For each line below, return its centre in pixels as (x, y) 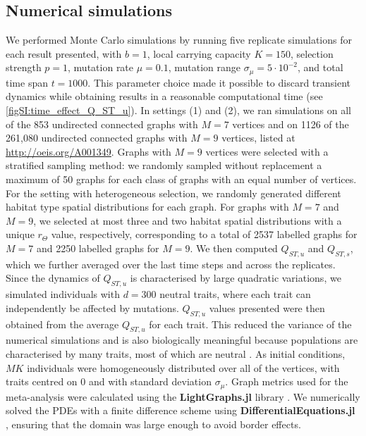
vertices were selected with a (267, 151)
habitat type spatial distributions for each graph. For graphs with (147, 207)
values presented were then (267, 307)
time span (27, 82)
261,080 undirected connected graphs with (97, 138)
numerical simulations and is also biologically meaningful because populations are (182, 340)
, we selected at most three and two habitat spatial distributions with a (188, 220)
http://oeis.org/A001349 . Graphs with (89, 151)
